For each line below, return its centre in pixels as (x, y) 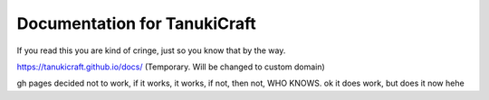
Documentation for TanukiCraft (137, 23)
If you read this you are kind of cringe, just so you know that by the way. (151, 50)
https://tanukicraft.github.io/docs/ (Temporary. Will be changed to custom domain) (171, 67)
